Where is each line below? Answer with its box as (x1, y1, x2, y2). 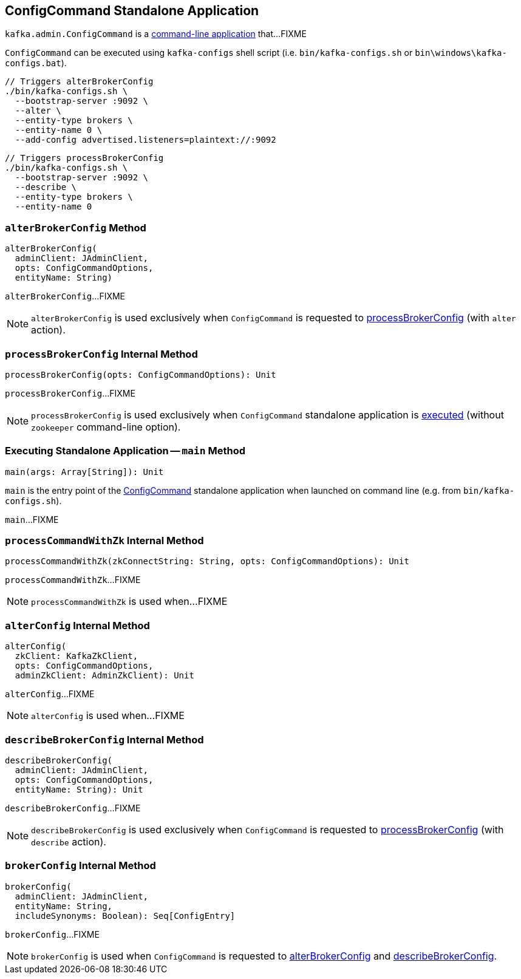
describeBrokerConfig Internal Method (5, 733, 204, 746)
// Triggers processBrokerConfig (5, 153, 164, 163)
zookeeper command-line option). (31, 420, 181, 433)
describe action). (31, 835, 106, 848)
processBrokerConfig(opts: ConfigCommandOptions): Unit (5, 369, 276, 380)
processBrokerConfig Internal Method (5, 347, 198, 360)
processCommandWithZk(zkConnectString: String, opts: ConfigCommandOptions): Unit (5, 556, 409, 567)
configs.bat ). (5, 58, 67, 69)
